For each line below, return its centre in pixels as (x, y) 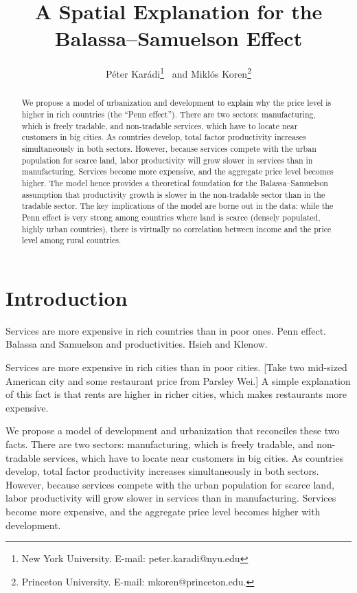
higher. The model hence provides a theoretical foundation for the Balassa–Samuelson (175, 182)
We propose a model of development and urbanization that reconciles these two (173, 430)
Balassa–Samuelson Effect (178, 38)
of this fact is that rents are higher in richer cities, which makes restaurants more (176, 394)
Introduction (67, 297)
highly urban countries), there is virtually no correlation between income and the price (176, 228)
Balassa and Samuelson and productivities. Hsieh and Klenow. (137, 344)
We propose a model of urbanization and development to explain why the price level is (176, 103)
